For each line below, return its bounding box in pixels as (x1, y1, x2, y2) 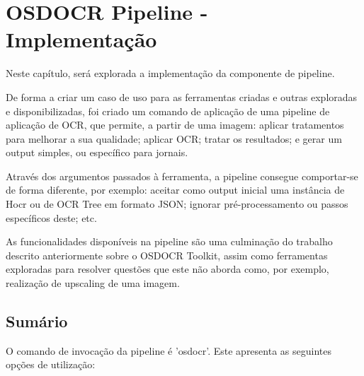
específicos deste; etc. (6, 210, 97, 225)
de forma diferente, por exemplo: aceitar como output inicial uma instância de (6, 182, 345, 197)
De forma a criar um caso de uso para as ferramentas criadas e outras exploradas (6, 89, 358, 104)
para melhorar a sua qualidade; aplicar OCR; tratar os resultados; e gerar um (6, 131, 342, 146)
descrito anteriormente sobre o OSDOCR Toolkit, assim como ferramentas (6, 247, 328, 262)
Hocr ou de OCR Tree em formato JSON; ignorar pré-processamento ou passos (6, 196, 348, 211)
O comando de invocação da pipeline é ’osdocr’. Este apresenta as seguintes (6, 343, 331, 358)
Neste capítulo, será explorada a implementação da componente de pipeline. (6, 66, 335, 81)
